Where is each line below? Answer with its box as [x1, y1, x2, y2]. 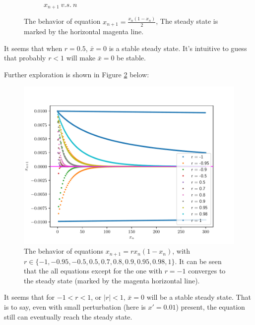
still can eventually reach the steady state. [4, 311, 132, 322]
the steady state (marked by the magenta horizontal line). [24, 275, 200, 285]
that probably [4, 53, 46, 63]
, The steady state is [156, 16, 218, 26]
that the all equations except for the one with [24, 266, 162, 276]
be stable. [117, 53, 146, 63]
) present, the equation [176, 302, 245, 312]
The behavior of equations [24, 246, 103, 256]
